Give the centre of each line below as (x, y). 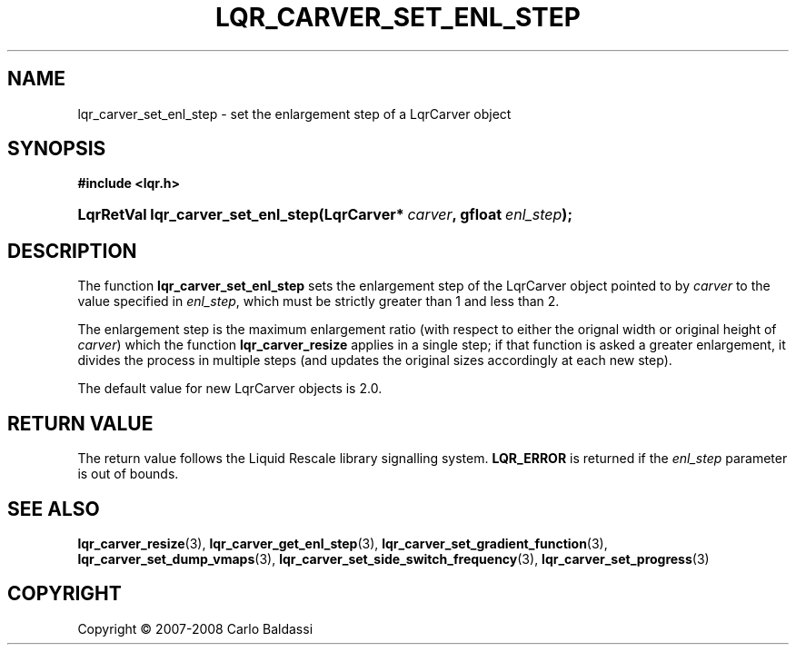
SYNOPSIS (57, 149)
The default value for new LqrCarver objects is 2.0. (230, 389)
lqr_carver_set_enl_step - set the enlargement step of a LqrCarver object (294, 114)
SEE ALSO (54, 509)
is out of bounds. (128, 474)
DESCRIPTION (72, 251)
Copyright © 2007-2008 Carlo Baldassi (195, 628)
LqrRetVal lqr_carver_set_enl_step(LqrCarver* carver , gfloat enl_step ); (325, 215)
